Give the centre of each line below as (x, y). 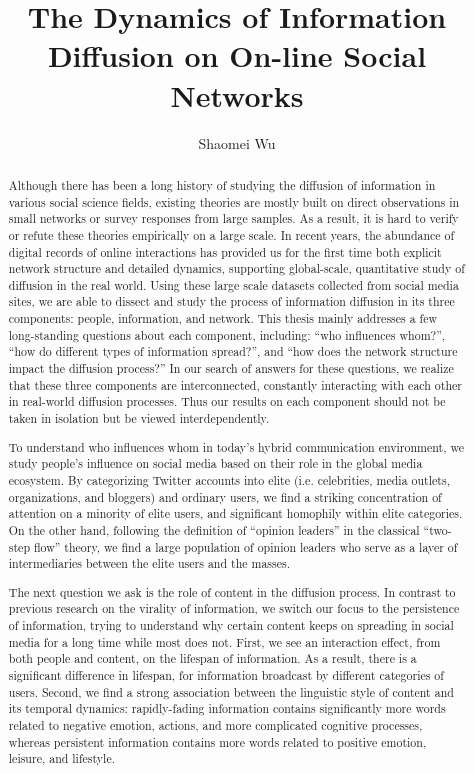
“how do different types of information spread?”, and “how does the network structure (233, 351)
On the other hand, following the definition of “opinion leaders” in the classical (214, 529)
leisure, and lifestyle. (61, 758)
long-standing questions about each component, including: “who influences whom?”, (227, 334)
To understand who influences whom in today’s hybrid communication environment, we (236, 446)
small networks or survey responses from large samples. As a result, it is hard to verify (233, 218)
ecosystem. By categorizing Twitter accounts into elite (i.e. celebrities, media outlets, (229, 479)
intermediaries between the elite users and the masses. (149, 563)
